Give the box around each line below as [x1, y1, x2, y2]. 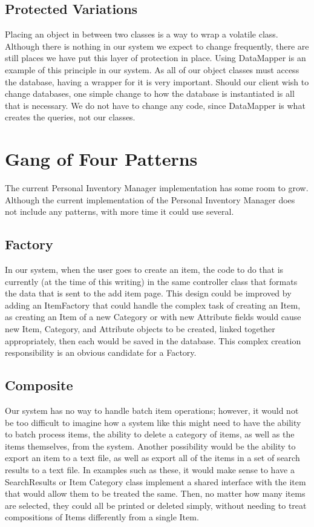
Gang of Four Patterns [5, 146, 198, 171]
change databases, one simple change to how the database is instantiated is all [5, 87, 295, 100]
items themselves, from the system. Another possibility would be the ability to [5, 439, 296, 452]
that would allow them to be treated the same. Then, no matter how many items [5, 487, 306, 500]
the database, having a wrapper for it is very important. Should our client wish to [5, 75, 309, 88]
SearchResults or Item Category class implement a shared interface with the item [5, 475, 306, 488]
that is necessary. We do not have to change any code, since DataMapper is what [5, 99, 306, 111]
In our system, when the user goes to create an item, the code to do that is [5, 263, 284, 276]
